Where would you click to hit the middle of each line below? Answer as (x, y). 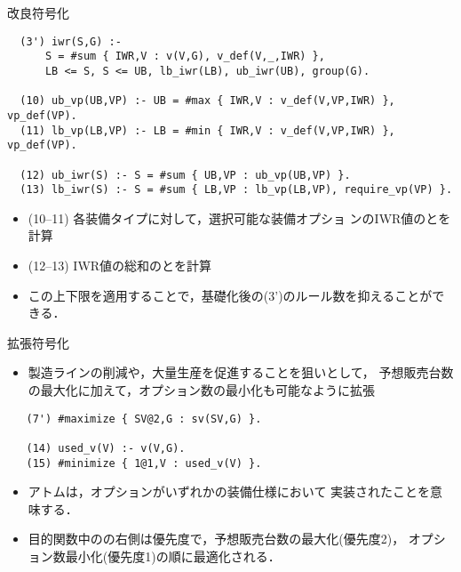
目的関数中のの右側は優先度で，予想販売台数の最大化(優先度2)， (216, 539)
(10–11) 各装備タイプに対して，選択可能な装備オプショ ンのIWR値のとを (239, 218)
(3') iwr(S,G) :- (71, 41)
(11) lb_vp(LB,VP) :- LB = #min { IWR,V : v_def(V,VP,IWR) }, (207, 130)
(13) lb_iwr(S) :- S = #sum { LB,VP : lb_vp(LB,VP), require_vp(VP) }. (236, 190)
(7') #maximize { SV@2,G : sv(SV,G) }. (144, 419)
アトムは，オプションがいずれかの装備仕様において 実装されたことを (229, 491)
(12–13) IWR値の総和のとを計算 (120, 265)
